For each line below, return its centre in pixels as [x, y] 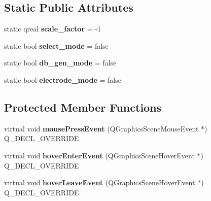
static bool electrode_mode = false [63, 79]
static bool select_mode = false [56, 45]
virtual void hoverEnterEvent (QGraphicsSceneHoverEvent [99, 155]
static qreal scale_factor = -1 [52, 29]
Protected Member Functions [83, 107]
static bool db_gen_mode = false [60, 63]
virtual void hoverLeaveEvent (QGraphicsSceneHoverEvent [100, 182]
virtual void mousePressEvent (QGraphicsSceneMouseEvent [101, 128]
